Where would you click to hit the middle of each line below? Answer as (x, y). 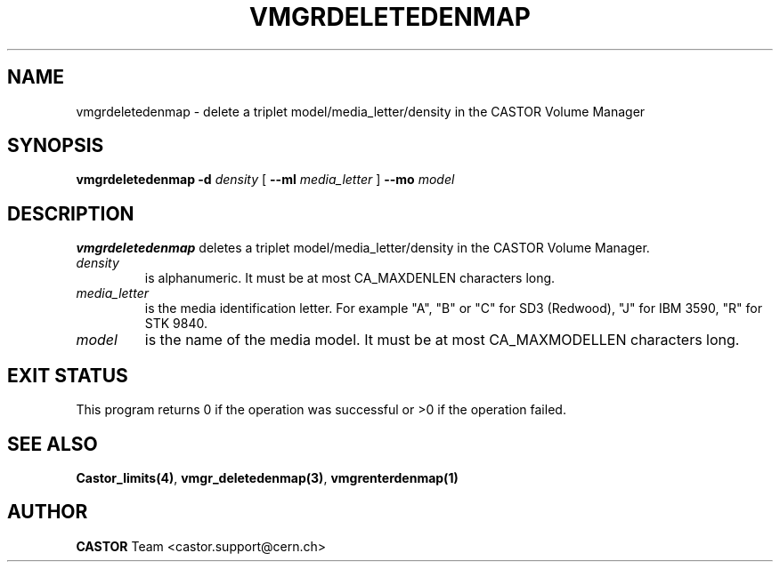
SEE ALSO (53, 444)
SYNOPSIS (56, 146)
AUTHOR (48, 512)
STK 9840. (176, 324)
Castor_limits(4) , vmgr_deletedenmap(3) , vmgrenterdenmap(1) (267, 477)
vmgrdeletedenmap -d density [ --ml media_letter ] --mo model (265, 180)
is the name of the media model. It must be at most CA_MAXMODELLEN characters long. (442, 340)
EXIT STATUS (68, 375)
